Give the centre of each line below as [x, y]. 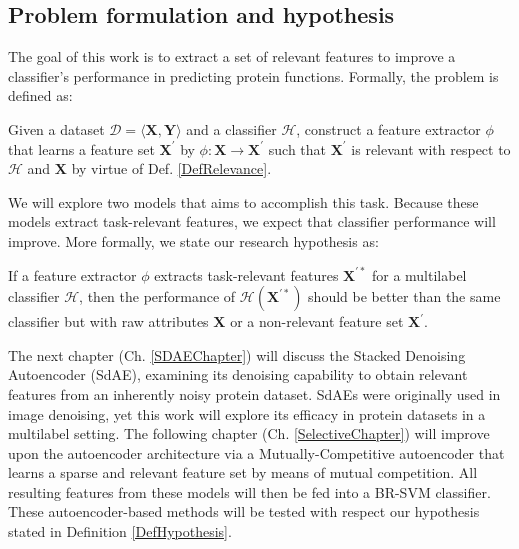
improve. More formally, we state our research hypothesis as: [193, 240]
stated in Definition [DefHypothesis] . [120, 531]
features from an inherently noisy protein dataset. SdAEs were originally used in [254, 393]
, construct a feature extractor [388, 128]
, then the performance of [157, 296]
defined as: [40, 95]
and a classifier [231, 128]
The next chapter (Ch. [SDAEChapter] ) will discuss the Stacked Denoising [237, 354]
